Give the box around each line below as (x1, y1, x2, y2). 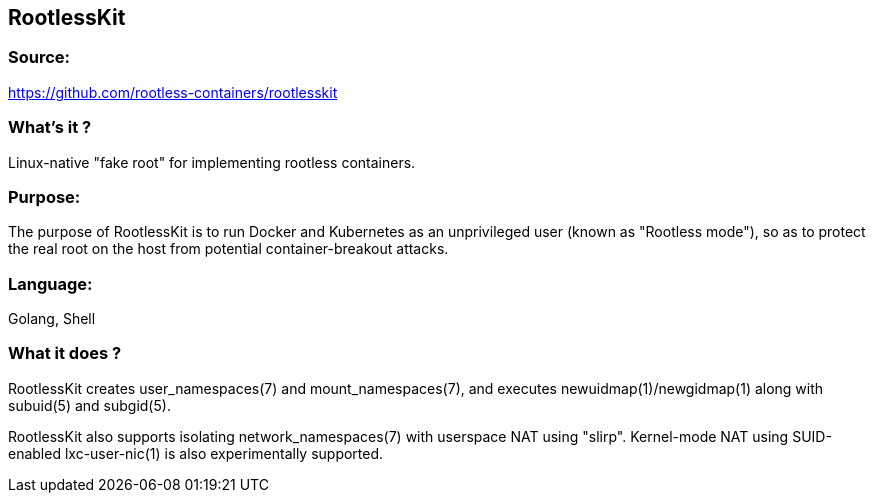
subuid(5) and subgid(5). (8, 396, 171, 414)
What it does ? (8, 343, 122, 364)
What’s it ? (8, 117, 92, 138)
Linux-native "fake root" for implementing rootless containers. (8, 153, 416, 171)
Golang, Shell (8, 310, 96, 328)
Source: (8, 47, 71, 68)
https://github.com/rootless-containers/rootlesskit (8, 83, 338, 101)
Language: (8, 273, 93, 294)
